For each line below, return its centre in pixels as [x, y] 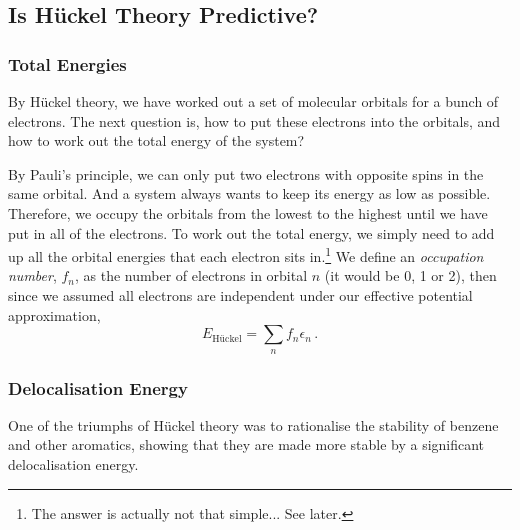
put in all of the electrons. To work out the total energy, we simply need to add [251, 232]
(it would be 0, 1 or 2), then [410, 275]
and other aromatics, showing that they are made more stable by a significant [246, 444]
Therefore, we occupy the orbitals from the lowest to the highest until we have [248, 212]
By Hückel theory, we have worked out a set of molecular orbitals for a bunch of [253, 101]
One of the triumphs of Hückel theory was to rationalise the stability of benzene [253, 424]
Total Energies [67, 63]
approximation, [54, 314]
